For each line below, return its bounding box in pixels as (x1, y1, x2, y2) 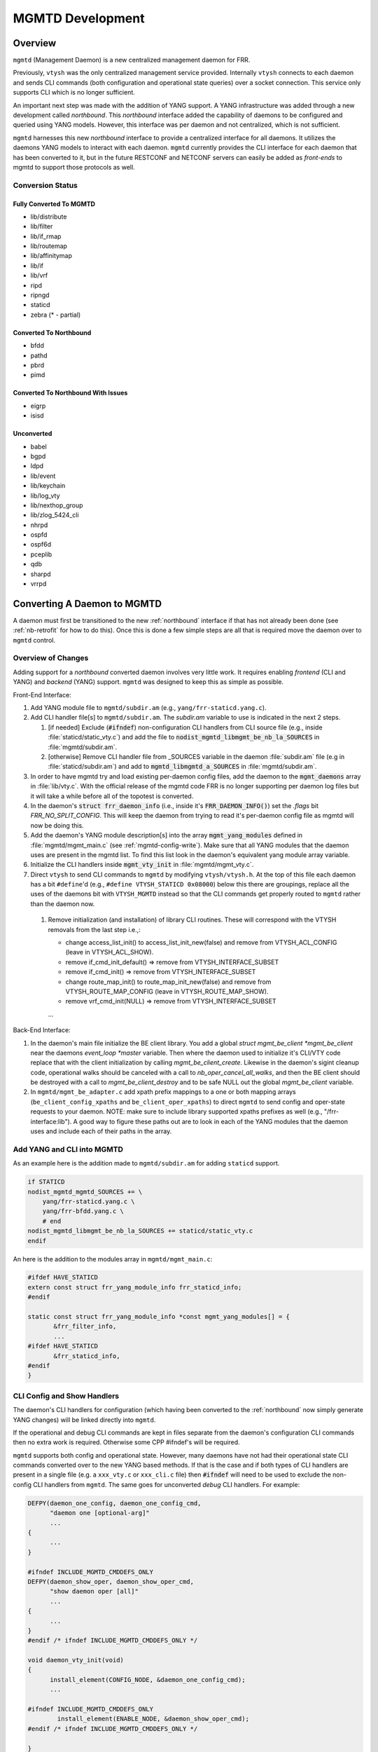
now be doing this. (30, 821, 84, 830)
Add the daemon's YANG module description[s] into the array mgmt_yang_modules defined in (30, 831, 303, 840)
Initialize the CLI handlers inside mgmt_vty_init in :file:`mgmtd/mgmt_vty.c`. (30, 861, 254, 869)
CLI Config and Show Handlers (13, 1391, 120, 1401)
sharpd (30, 570, 52, 578)
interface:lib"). (30, 1117, 72, 1125)
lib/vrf (30, 271, 48, 280)
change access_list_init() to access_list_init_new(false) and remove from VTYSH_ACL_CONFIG (65, 938, 337, 947)
